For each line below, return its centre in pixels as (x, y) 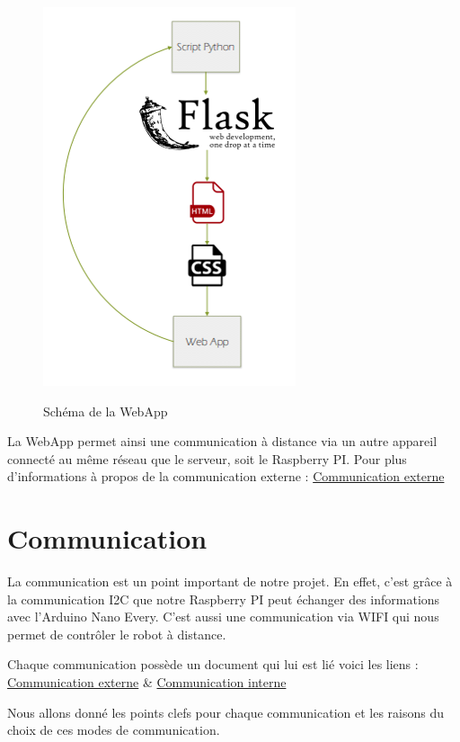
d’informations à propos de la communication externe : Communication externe (226, 476)
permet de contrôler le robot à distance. (117, 634)
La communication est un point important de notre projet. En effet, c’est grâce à (230, 581)
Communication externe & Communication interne (147, 682)
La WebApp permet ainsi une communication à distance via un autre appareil (222, 441)
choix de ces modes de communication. (114, 730)
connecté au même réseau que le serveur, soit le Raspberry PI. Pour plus (207, 458)
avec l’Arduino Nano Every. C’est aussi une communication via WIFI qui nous (223, 617)
